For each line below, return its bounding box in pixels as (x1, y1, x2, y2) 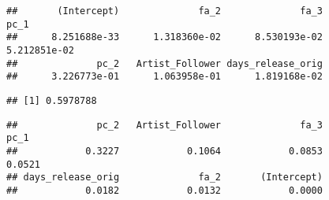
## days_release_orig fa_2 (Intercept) (6, 172, 323, 183)
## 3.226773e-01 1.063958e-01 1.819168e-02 (6, 71, 323, 83)
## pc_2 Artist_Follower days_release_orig (6, 57, 323, 69)
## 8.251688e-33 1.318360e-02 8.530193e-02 (6, 31, 323, 43)
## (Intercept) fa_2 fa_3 (6, 6, 323, 17)
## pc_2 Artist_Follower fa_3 (6, 119, 323, 131)
